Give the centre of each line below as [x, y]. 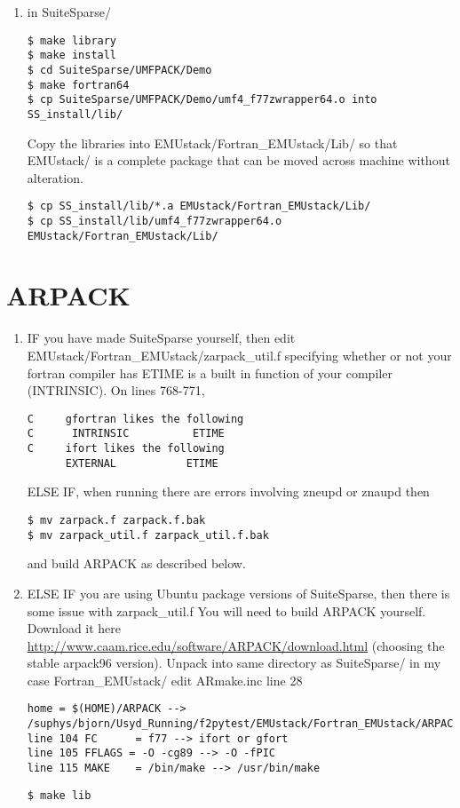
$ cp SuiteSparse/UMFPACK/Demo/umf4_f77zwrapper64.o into [202, 100]
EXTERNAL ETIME [142, 463]
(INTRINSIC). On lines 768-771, [116, 390]
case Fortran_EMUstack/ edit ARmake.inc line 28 [165, 680]
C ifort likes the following [126, 449]
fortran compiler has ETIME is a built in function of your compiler [210, 372]
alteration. [55, 177]
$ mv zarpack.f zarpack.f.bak [116, 520]
